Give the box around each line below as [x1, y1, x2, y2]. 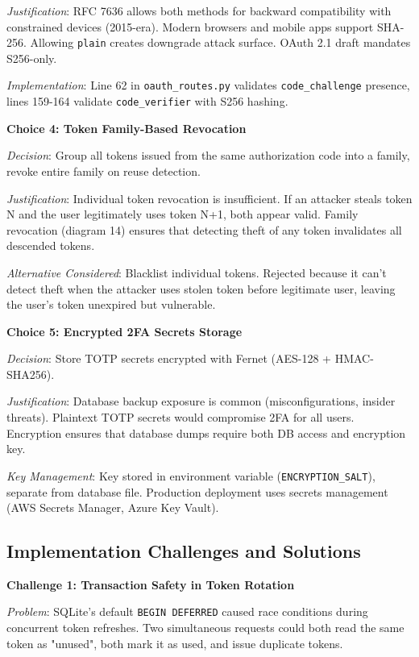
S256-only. [6, 49, 57, 66]
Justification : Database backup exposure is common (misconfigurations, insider [6, 393, 396, 410]
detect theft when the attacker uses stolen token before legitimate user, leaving [6, 280, 396, 297]
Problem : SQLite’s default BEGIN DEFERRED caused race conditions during [6, 603, 368, 620]
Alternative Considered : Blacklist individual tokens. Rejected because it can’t [6, 264, 387, 281]
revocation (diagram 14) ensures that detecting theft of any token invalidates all [6, 221, 402, 238]
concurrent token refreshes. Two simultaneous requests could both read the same [6, 619, 404, 636]
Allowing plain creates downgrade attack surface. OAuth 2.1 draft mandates [30, 34, 411, 51]
